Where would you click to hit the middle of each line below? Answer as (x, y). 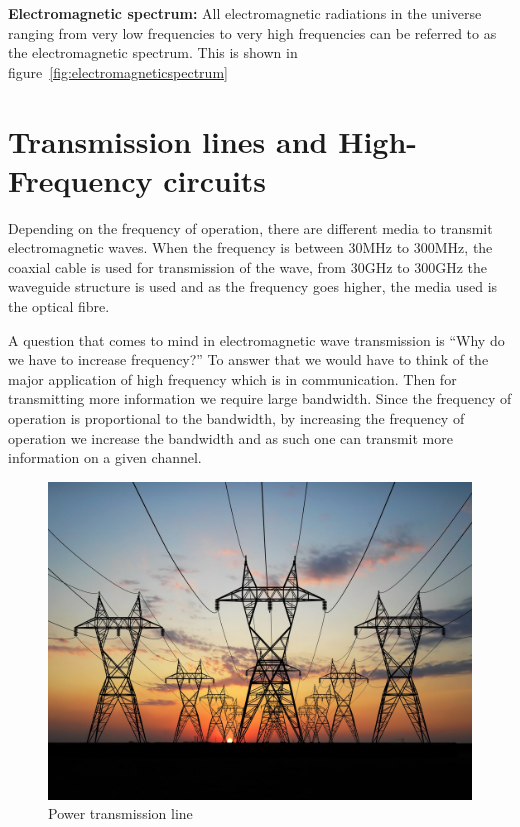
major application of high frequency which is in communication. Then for (232, 378)
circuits (215, 179)
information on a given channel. (105, 457)
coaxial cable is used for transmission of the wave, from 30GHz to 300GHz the (247, 266)
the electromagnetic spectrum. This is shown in (153, 52)
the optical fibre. (59, 306)
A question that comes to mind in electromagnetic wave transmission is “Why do (256, 339)
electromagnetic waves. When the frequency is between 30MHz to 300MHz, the (250, 247)
